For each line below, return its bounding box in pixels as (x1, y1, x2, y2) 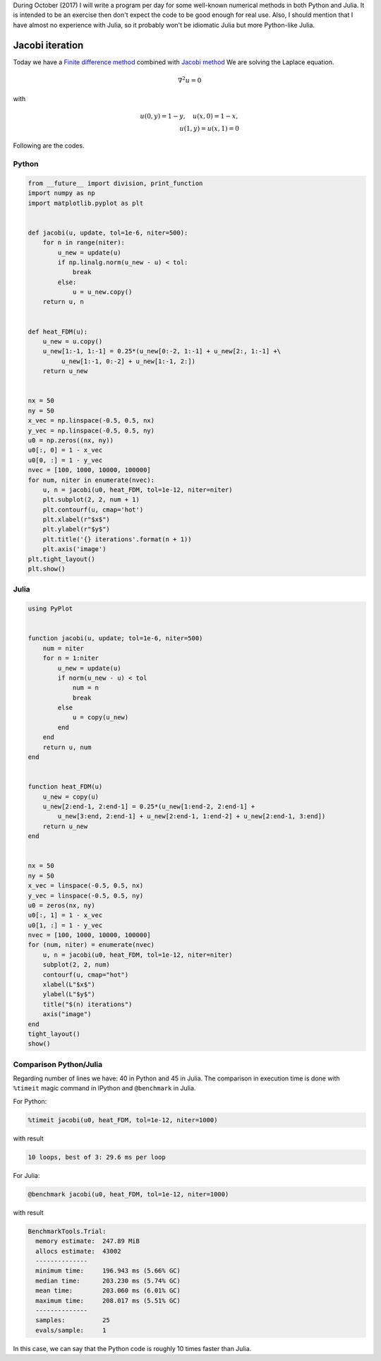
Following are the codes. (13, 141, 85, 150)
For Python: (13, 1097, 47, 1105)
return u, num (42, 743, 92, 751)
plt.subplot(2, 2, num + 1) (42, 495, 140, 504)
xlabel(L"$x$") (42, 981, 95, 989)
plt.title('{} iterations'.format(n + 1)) (42, 535, 192, 543)
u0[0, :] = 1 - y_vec (28, 456, 103, 464)
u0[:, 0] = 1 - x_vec (28, 446, 103, 454)
